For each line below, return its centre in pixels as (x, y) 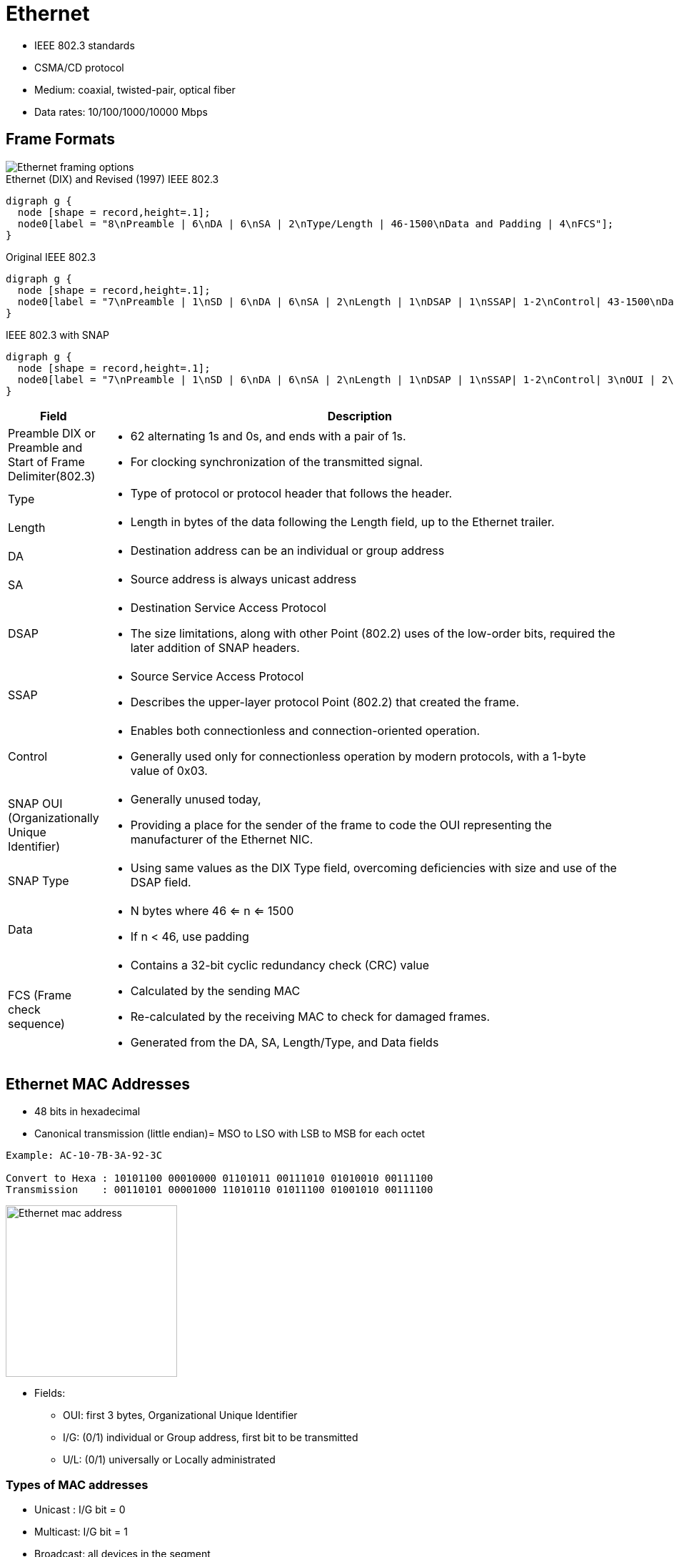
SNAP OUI (35, 803)
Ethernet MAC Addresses (98, 1084)
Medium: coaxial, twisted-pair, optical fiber (135, 89)
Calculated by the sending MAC (215, 990)
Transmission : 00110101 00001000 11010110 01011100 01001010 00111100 (220, 1190)
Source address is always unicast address (243, 579)
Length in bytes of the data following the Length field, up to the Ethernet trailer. (342, 522)
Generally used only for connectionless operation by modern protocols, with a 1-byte (358, 756)
